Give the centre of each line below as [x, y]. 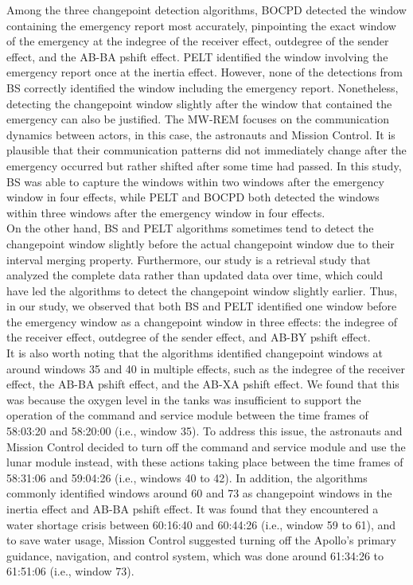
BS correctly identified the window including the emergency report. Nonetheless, [203, 87]
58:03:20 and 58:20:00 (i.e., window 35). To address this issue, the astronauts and [205, 431]
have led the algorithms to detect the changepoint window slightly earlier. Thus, [202, 290]
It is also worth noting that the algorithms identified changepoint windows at [195, 353]
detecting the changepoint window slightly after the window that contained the [199, 103]
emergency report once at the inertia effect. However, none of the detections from [205, 72]
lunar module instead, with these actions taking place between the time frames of [205, 462]
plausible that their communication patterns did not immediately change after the [206, 150]
